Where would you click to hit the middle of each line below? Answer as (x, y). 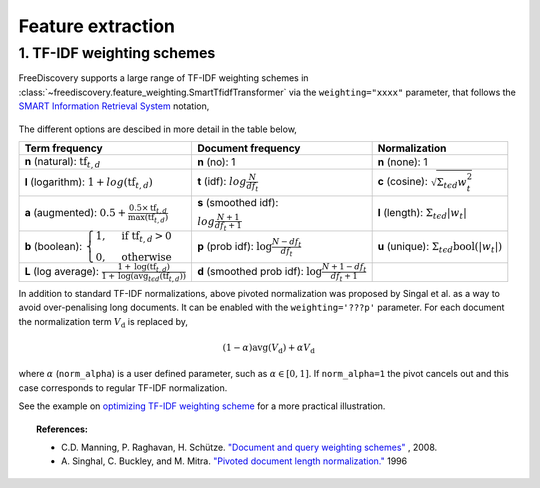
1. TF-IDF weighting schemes (117, 53)
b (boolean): (53, 246)
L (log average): (62, 272)
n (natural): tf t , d (62, 162)
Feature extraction (96, 26)
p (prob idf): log (234, 246)
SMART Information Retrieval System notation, (114, 106)
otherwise (146, 257)
